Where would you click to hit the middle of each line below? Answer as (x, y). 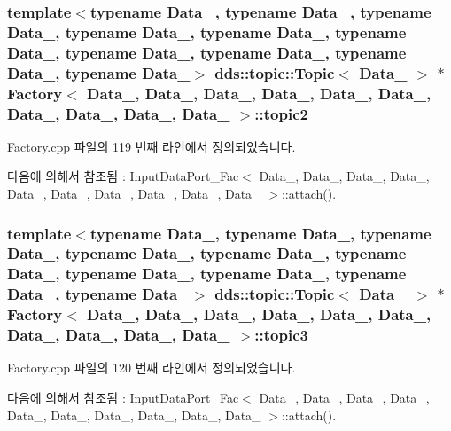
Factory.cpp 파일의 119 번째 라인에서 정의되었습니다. (152, 146)
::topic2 (281, 113)
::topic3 (281, 335)
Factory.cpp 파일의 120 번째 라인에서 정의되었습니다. (152, 368)
